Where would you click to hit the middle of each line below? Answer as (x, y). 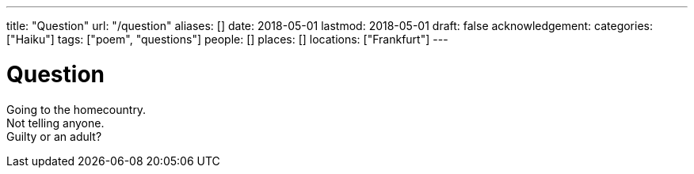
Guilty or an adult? (54, 136)
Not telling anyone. (55, 123)
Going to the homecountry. (76, 109)
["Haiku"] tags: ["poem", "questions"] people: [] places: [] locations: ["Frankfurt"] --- (227, 39)
